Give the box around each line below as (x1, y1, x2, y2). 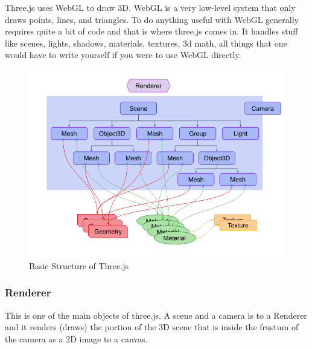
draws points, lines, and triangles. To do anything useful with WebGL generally (5, 13, 299, 25)
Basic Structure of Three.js (29, 259, 129, 272)
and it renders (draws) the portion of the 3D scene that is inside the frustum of (5, 321, 299, 333)
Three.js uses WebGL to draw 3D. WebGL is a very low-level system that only (5, 1, 296, 13)
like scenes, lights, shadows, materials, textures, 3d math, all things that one (5, 36, 287, 49)
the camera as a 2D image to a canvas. (5, 332, 148, 345)
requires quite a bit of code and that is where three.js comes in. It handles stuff (5, 25, 298, 38)
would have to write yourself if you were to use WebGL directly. (5, 48, 241, 61)
